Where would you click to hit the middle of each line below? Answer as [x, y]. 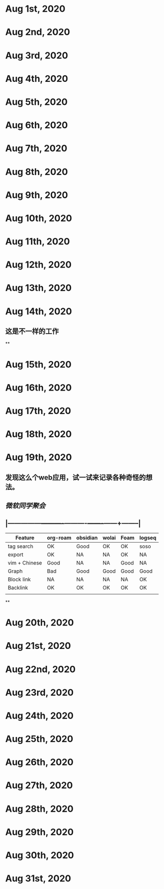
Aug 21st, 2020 [38, 646]
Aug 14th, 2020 [39, 311]
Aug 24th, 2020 [39, 716]
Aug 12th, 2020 [39, 265]
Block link [20, 579]
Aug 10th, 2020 [39, 218]
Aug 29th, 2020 [39, 832]
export [16, 554]
